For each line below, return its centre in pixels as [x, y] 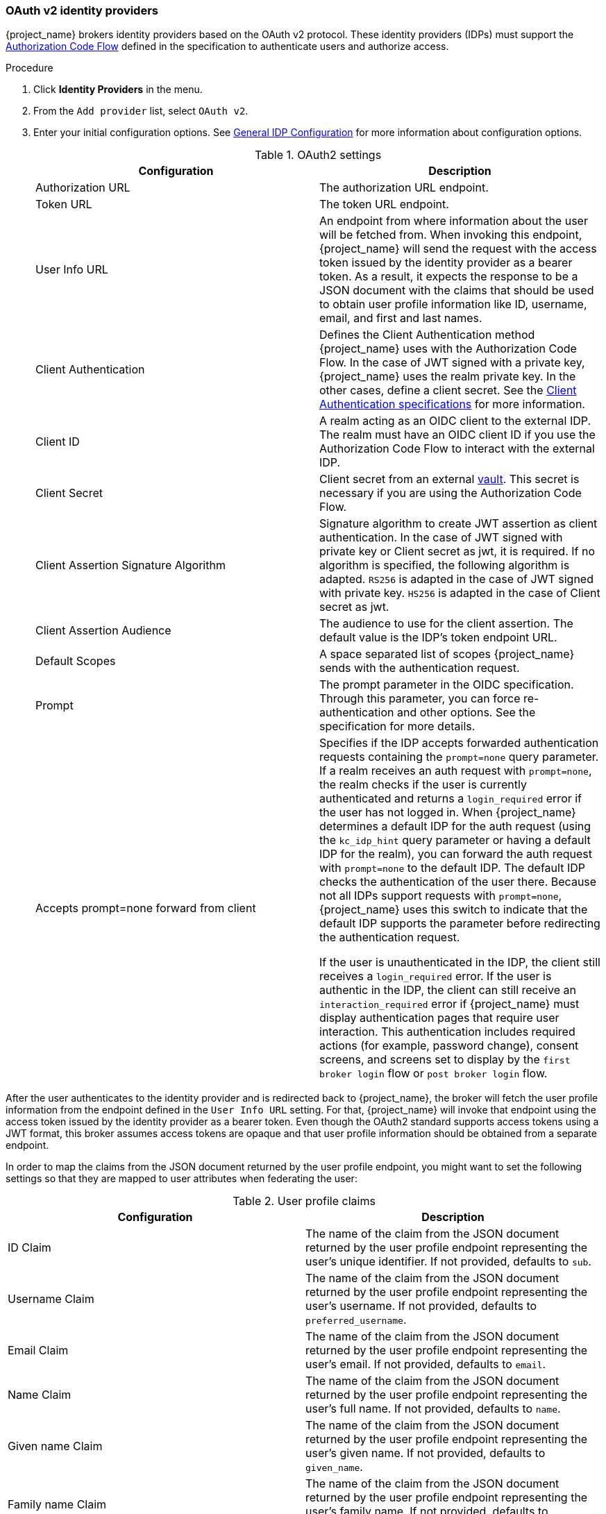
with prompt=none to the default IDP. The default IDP [452, 868]
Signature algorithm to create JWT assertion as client [458, 524]
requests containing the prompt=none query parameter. [459, 757]
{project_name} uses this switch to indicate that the [454, 910]
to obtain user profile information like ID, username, [453, 304]
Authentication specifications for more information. [452, 404]
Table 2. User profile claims [304, 1201]
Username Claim [51, 1299]
